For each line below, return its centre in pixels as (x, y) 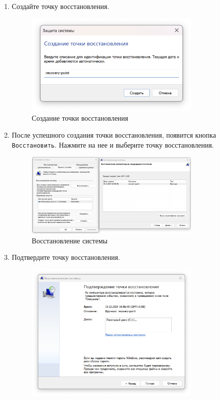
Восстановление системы (69, 240)
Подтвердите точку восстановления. (66, 257)
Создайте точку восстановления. (60, 6)
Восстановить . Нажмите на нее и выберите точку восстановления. (113, 144)
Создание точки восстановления (80, 118)
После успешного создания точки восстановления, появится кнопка (114, 134)
